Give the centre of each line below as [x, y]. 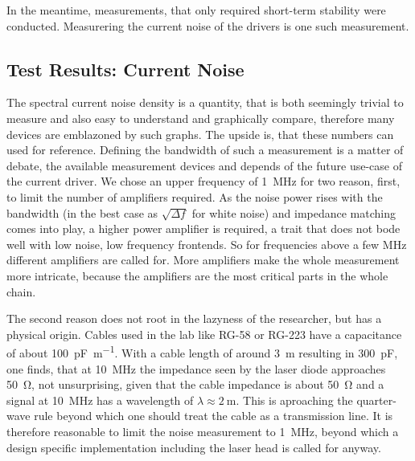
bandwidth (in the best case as [82, 212]
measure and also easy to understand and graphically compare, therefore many [201, 118]
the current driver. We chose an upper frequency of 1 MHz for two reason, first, [203, 181]
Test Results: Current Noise [125, 69]
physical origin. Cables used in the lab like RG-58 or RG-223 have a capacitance [204, 334]
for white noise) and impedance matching [294, 212]
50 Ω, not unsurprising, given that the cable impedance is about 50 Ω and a [195, 384]
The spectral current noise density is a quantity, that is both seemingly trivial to [205, 102]
